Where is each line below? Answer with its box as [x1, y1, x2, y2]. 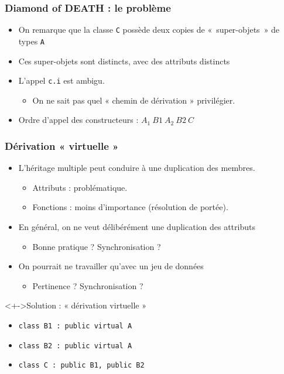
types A [18, 35, 45, 47]
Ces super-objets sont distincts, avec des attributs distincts [18, 54, 230, 67]
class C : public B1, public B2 [18, 361, 145, 370]
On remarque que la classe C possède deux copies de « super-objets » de [18, 23, 280, 36]
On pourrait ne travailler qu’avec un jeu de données [18, 260, 204, 272]
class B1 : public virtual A [18, 321, 132, 330]
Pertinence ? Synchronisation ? [32, 279, 143, 291]
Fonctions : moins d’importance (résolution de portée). [32, 201, 228, 213]
